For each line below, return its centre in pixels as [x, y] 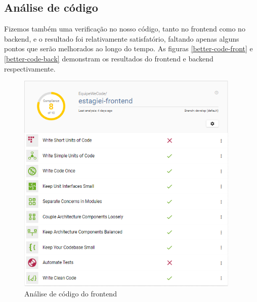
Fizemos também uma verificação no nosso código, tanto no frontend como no [125, 29]
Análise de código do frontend [71, 293]
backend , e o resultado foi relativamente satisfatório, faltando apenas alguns [122, 38]
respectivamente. [30, 68]
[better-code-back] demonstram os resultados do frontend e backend [109, 58]
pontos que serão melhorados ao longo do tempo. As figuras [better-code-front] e [128, 48]
